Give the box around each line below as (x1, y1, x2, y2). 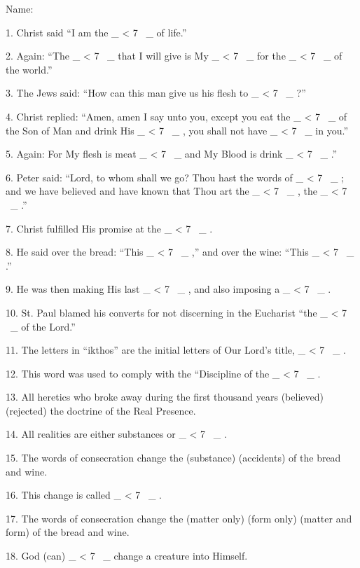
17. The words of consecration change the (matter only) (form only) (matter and (6, 511, 352, 525)
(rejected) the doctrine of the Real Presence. (6, 403, 196, 417)
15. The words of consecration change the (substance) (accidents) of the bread (6, 450, 341, 465)
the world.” (6, 62, 53, 76)
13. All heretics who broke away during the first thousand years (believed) (6, 389, 324, 404)
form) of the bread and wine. (6, 525, 130, 539)
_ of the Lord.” (10, 319, 76, 333)
